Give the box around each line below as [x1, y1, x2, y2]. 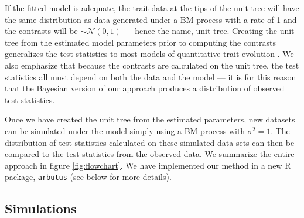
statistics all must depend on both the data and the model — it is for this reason [5, 70, 296, 83]
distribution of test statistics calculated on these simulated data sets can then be [5, 136, 295, 148]
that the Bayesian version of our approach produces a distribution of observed [5, 82, 285, 94]
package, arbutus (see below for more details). [5, 171, 172, 183]
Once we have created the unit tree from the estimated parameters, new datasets [5, 113, 295, 125]
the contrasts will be [5, 25, 78, 37]
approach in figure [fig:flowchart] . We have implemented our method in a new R [5, 159, 291, 171]
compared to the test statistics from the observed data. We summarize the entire [5, 148, 295, 160]
